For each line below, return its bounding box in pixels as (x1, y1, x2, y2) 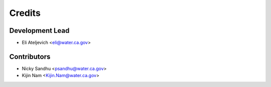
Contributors (9, 52, 51, 61)
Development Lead (9, 26, 70, 35)
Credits (9, 7, 41, 18)
